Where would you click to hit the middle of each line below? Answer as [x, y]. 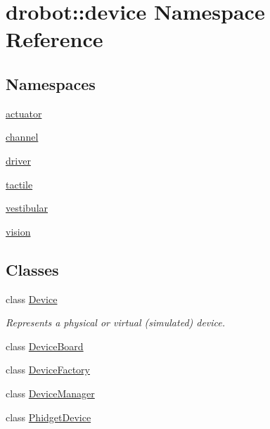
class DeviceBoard [45, 346]
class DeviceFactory [48, 370]
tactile [19, 184]
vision [18, 231]
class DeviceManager [50, 393]
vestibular [27, 208]
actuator [24, 113]
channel [22, 137]
